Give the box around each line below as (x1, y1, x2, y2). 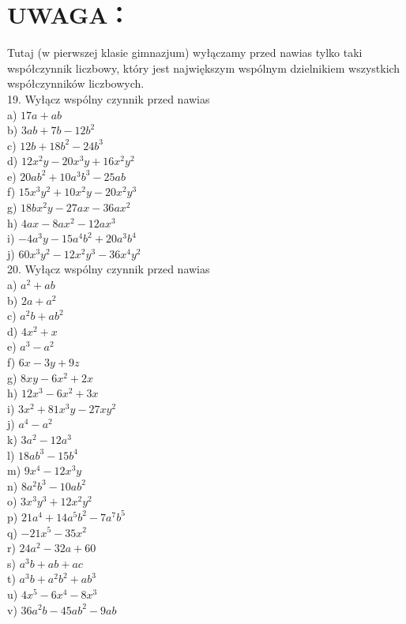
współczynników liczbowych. (7, 75, 145, 92)
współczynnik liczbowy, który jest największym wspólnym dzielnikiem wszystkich (7, 59, 400, 76)
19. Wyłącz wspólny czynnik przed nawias (7, 90, 210, 107)
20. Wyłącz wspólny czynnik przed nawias (7, 261, 210, 277)
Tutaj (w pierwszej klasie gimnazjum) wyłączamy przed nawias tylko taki (7, 44, 363, 61)
